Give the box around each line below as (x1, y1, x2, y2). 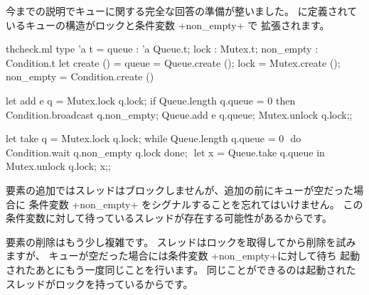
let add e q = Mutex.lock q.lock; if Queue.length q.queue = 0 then (6, 92, 296, 107)
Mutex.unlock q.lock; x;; (6, 159, 111, 173)
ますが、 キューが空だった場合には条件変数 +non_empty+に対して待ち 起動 (6, 248, 360, 263)
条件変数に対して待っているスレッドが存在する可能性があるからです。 (6, 210, 333, 225)
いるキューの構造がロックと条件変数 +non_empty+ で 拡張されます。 (6, 17, 330, 32)
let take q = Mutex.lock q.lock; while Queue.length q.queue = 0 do (6, 131, 301, 146)
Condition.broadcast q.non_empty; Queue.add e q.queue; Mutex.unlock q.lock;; (6, 107, 353, 122)
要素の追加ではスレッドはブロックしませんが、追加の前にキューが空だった (6, 182, 354, 197)
